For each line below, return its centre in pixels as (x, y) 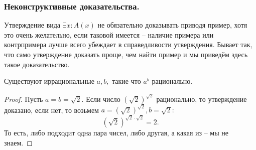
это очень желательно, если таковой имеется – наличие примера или (109, 34)
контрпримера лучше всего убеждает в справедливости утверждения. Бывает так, (128, 44)
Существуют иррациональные (49, 81)
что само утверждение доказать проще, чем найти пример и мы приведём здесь (126, 54)
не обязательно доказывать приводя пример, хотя (172, 25)
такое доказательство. (37, 64)
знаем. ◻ (18, 142)
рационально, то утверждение (202, 99)
